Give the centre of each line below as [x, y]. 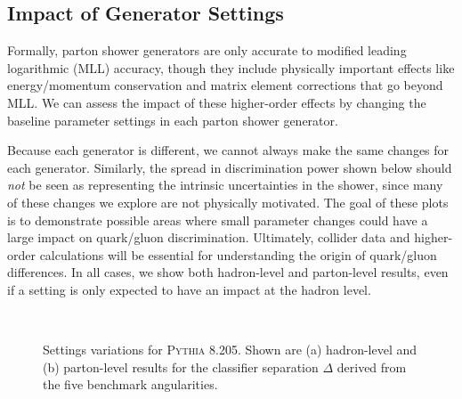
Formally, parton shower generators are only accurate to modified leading [207, 50]
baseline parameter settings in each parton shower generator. [173, 120]
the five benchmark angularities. [130, 384]
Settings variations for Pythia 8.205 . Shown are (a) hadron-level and [230, 350]
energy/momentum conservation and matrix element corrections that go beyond [225, 85]
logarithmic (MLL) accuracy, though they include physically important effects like [231, 67]
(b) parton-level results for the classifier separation [181, 366]
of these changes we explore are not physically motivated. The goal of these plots [228, 202]
